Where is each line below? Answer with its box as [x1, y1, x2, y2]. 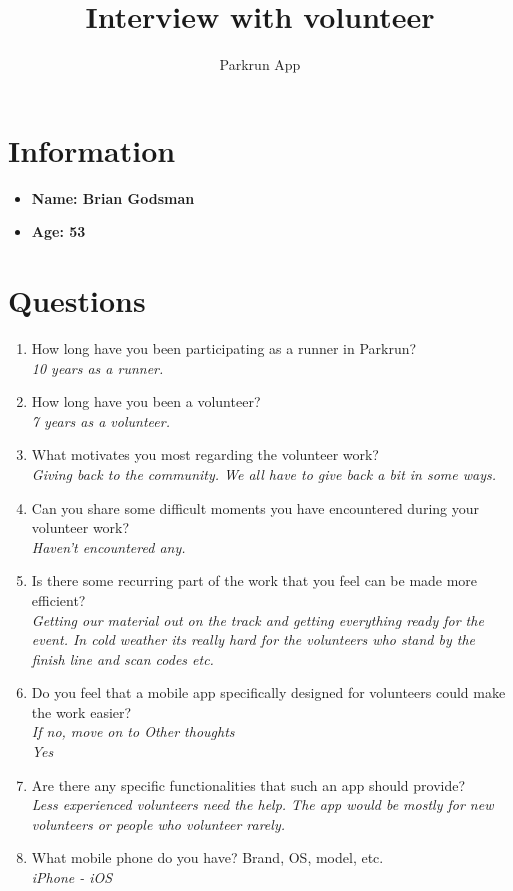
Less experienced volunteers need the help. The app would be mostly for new [31, 794, 494, 815]
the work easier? [31, 701, 132, 722]
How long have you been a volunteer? [31, 391, 261, 412]
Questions [8, 280, 146, 321]
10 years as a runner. [31, 357, 164, 378]
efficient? [31, 589, 86, 610]
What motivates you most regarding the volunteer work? [31, 444, 379, 465]
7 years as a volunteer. [31, 410, 170, 431]
